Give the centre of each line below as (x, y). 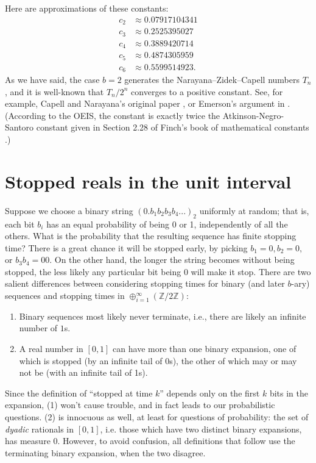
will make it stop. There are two (251, 271)
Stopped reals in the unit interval (148, 181)
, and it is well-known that (54, 91)
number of (38, 328)
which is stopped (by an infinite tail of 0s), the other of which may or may (158, 360)
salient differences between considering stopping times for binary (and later (145, 283)
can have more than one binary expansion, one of (205, 349)
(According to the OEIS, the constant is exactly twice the (113, 115)
